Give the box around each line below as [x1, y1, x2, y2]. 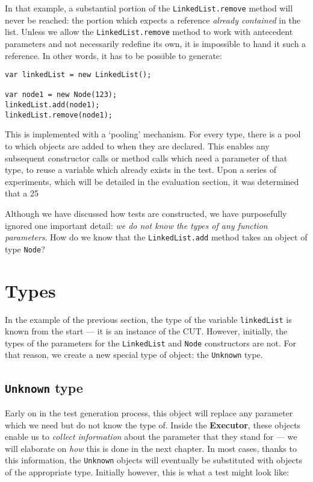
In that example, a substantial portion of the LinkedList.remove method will [5, 2, 293, 14]
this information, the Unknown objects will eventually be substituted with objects [5, 454, 302, 466]
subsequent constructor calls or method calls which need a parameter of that [5, 151, 288, 164]
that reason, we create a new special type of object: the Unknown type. [5, 348, 263, 361]
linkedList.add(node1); [5, 101, 100, 110]
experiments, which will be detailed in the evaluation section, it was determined [5, 175, 299, 187]
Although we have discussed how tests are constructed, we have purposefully [5, 207, 287, 219]
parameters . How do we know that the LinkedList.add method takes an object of [5, 231, 308, 243]
